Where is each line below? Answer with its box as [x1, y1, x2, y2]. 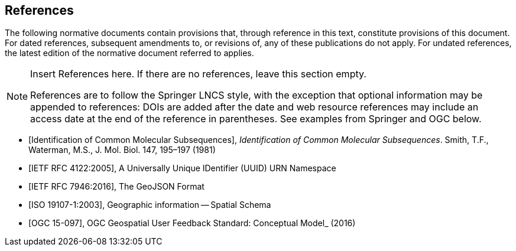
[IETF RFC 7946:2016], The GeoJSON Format [28, 181, 205, 192]
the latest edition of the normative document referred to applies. [5, 48, 254, 58]
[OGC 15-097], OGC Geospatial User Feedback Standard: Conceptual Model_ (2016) [28, 218, 356, 229]
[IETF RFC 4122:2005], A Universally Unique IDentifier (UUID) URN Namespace [28, 163, 336, 174]
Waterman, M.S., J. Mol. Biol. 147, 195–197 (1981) [28, 145, 216, 155]
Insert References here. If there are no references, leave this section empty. [30, 68, 366, 80]
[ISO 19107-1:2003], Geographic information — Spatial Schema [28, 200, 271, 210]
